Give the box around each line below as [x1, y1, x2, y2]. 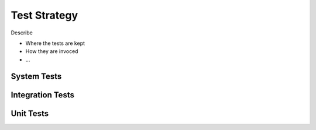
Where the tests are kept [25, 40, 85, 47]
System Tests [11, 71, 62, 81]
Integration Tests [11, 90, 74, 100]
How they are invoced [25, 48, 78, 55]
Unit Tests [11, 108, 49, 118]
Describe [11, 29, 33, 36]
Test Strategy [11, 9, 78, 22]
